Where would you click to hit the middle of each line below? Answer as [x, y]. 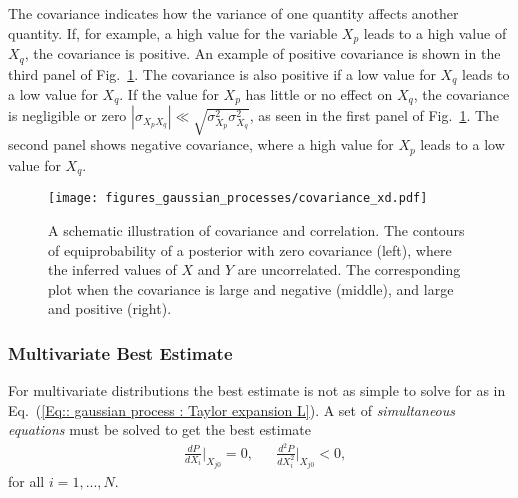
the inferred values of [112, 269]
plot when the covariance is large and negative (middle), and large [251, 288]
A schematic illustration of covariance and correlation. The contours [256, 229]
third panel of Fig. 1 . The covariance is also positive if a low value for [222, 73]
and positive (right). [110, 308]
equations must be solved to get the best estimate [159, 429]
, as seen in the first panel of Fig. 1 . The [374, 115]
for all [26, 481]
